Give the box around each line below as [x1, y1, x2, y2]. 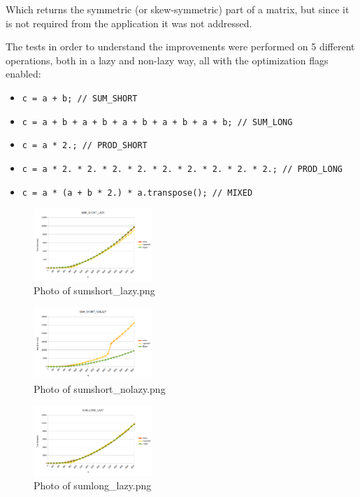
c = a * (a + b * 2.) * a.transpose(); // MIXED [22, 187, 253, 198]
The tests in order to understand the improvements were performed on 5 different [6, 39, 355, 54]
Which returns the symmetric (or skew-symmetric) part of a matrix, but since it [6, 2, 350, 16]
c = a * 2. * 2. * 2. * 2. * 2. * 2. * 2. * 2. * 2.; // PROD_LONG [22, 164, 343, 174]
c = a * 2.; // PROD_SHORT [22, 141, 147, 151]
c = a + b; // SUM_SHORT [22, 93, 138, 103]
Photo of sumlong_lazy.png [34, 478, 152, 493]
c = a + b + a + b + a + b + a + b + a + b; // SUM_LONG [22, 117, 293, 127]
